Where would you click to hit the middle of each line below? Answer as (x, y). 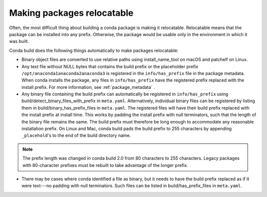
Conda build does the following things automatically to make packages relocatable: (94, 50)
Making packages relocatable (71, 13)
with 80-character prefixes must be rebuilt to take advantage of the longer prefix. (105, 165)
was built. (19, 41)
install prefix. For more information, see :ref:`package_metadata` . (88, 87)
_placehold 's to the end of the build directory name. (76, 135)
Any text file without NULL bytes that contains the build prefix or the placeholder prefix (110, 66)
